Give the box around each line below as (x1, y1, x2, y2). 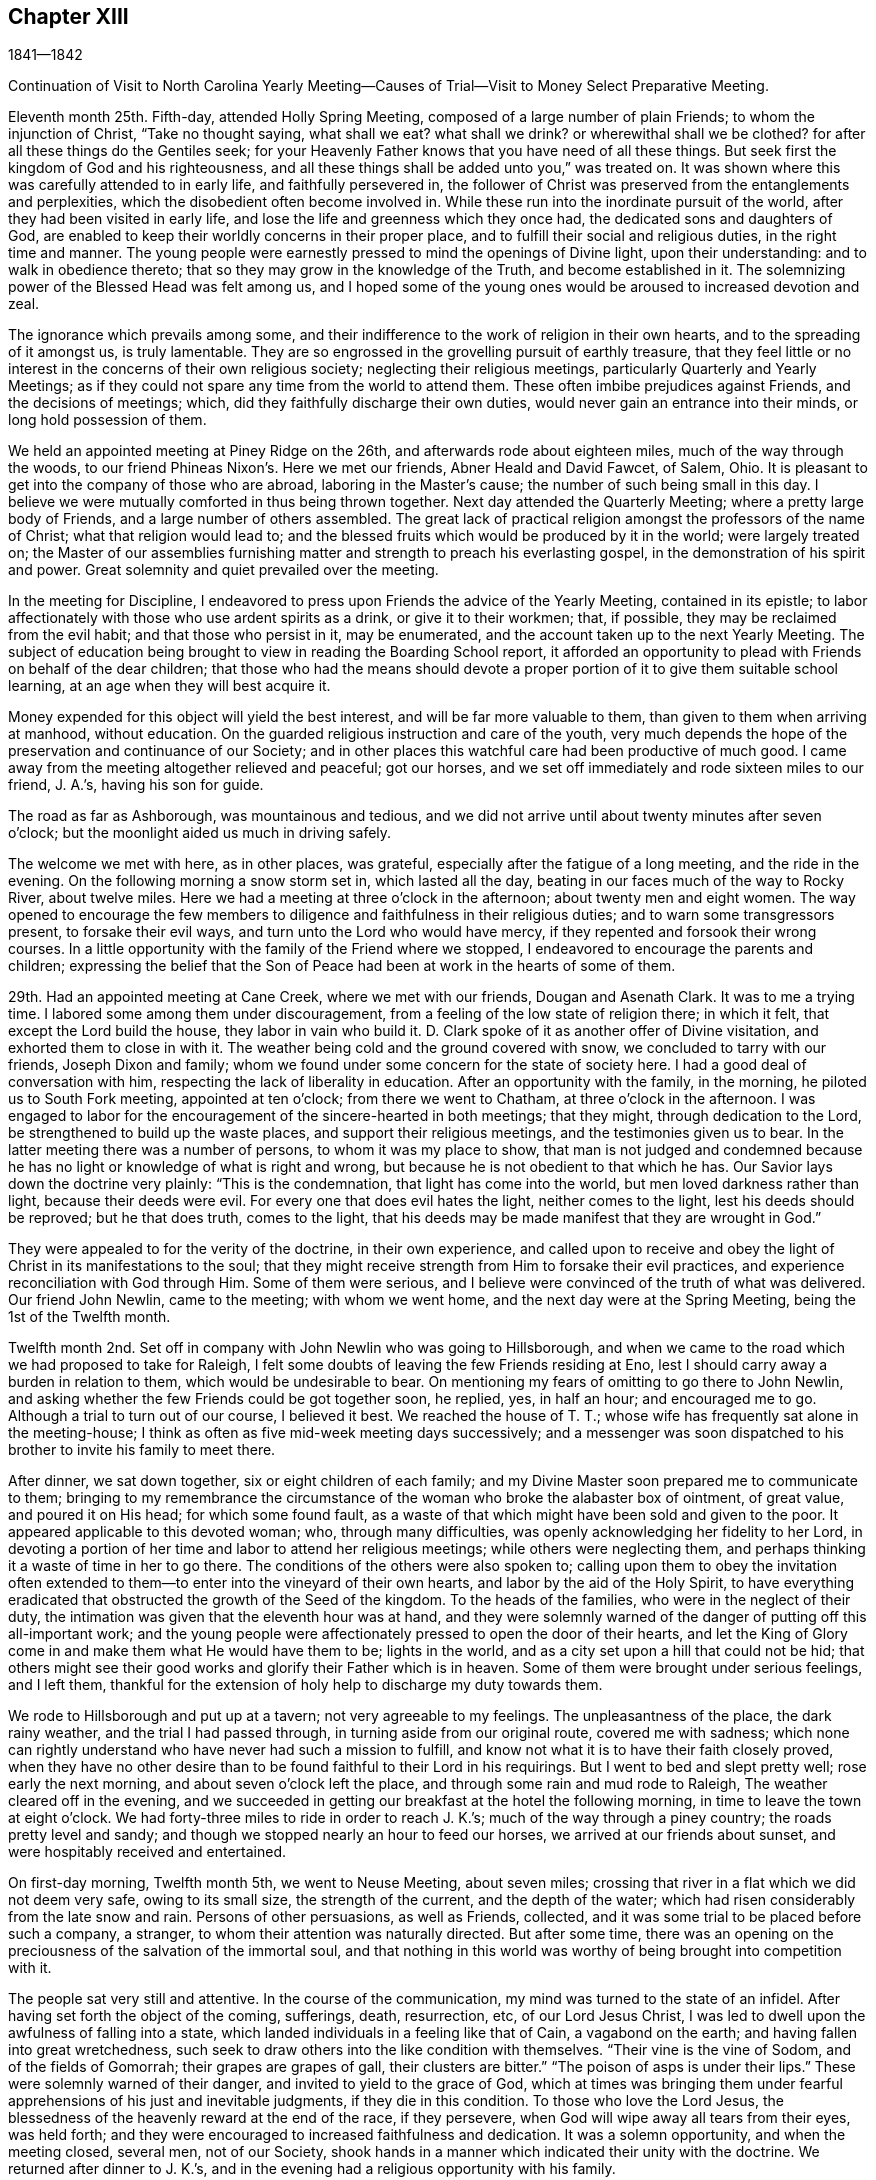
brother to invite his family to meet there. (8, 1441, 276, 1459)
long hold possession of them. (8, 411, 207, 429)
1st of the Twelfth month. (8, 1308, 171, 1326)
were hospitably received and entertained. (8, 1843, 287, 1861)
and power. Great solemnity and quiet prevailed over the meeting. (8, 561, 439, 579)
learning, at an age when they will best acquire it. (8, 677, 331, 695)
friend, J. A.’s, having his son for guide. (8, 776, 264, 794)
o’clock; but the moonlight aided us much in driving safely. (8, 824, 392, 842)
